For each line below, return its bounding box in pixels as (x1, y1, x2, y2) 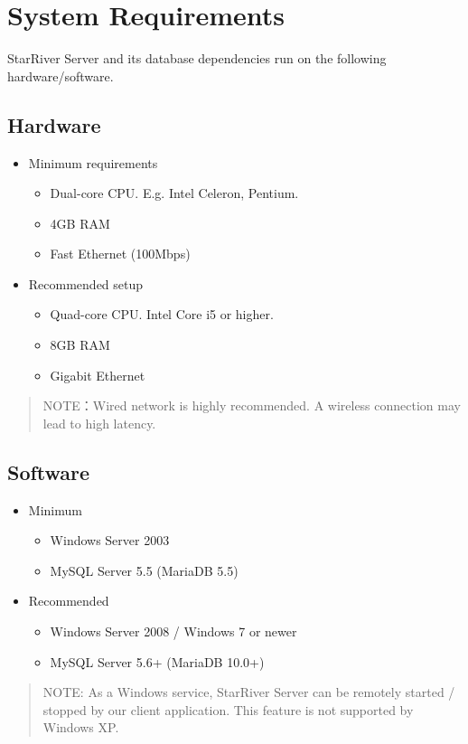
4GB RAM (50, 213, 110, 232)
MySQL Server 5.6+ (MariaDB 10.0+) (50, 652, 265, 671)
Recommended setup (28, 274, 144, 293)
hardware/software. (7, 66, 114, 85)
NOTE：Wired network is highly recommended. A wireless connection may (42, 396, 461, 415)
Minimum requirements (28, 153, 158, 172)
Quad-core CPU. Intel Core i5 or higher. (50, 305, 274, 324)
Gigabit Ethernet (50, 365, 145, 384)
